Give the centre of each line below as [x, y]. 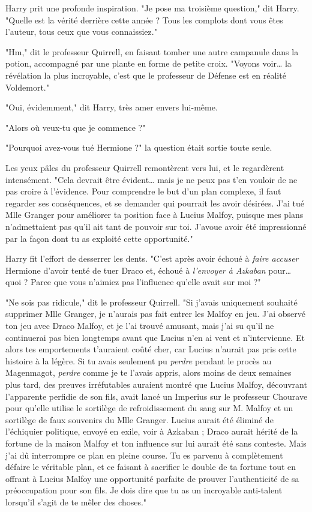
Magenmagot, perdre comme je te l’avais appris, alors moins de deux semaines [148, 372]
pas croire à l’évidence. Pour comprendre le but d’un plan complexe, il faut [143, 191]
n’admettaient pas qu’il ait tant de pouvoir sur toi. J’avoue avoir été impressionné [156, 226]
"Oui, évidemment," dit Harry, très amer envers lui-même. [112, 107]
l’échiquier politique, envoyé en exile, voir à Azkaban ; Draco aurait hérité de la [152, 431]
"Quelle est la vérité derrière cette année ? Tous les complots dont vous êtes [144, 20]
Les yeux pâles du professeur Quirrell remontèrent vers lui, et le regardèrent [145, 167]
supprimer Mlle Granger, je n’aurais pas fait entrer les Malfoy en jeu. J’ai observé [155, 314]
